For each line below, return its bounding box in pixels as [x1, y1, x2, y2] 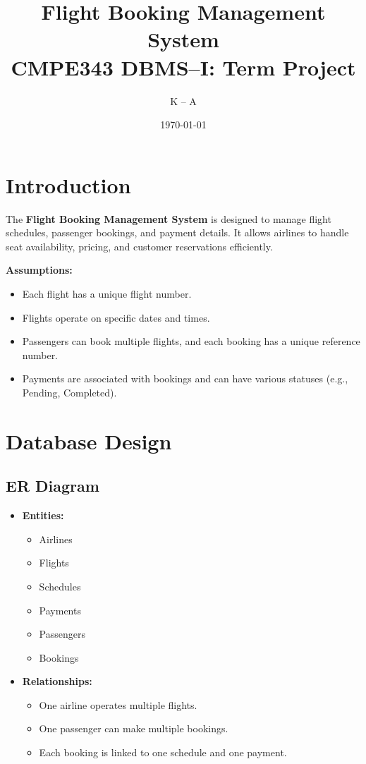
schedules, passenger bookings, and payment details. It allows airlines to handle [6, 225, 349, 240]
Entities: [22, 508, 64, 523]
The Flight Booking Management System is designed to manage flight [6, 211, 331, 226]
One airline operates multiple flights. [39, 697, 197, 712]
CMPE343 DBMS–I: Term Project [11, 52, 356, 81]
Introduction [6, 170, 131, 199]
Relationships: [22, 674, 92, 689]
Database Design [6, 426, 172, 455]
